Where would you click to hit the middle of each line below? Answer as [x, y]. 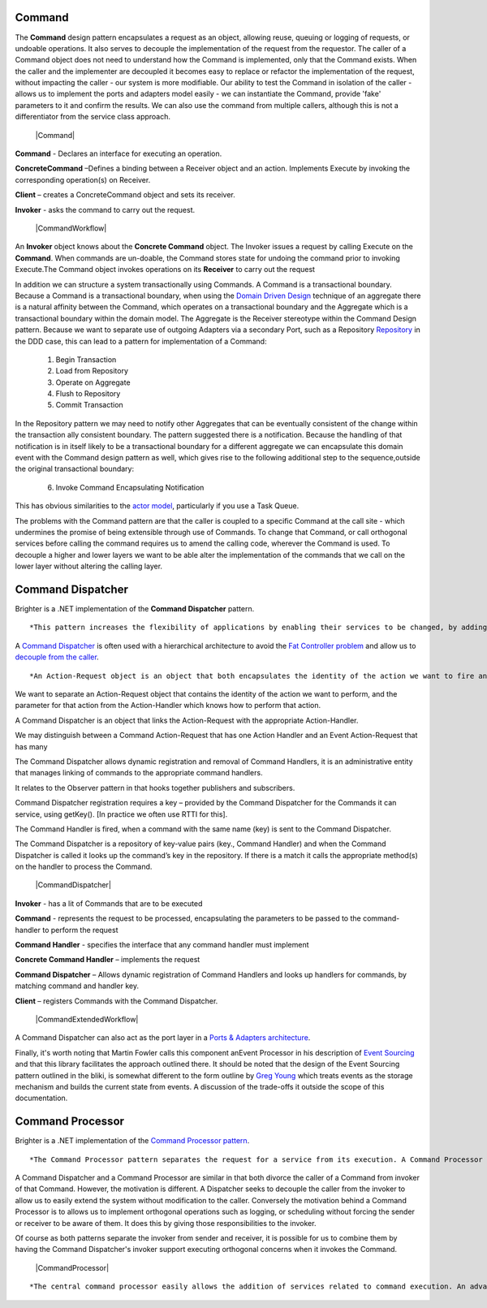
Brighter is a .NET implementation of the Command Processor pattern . [132, 1141]
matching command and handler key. [77, 986]
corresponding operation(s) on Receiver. [83, 179]
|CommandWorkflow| [71, 228]
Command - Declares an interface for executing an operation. [119, 153]
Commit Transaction [89, 405]
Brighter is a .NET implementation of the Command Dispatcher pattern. [135, 609]
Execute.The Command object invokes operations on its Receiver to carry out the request [165, 270]
